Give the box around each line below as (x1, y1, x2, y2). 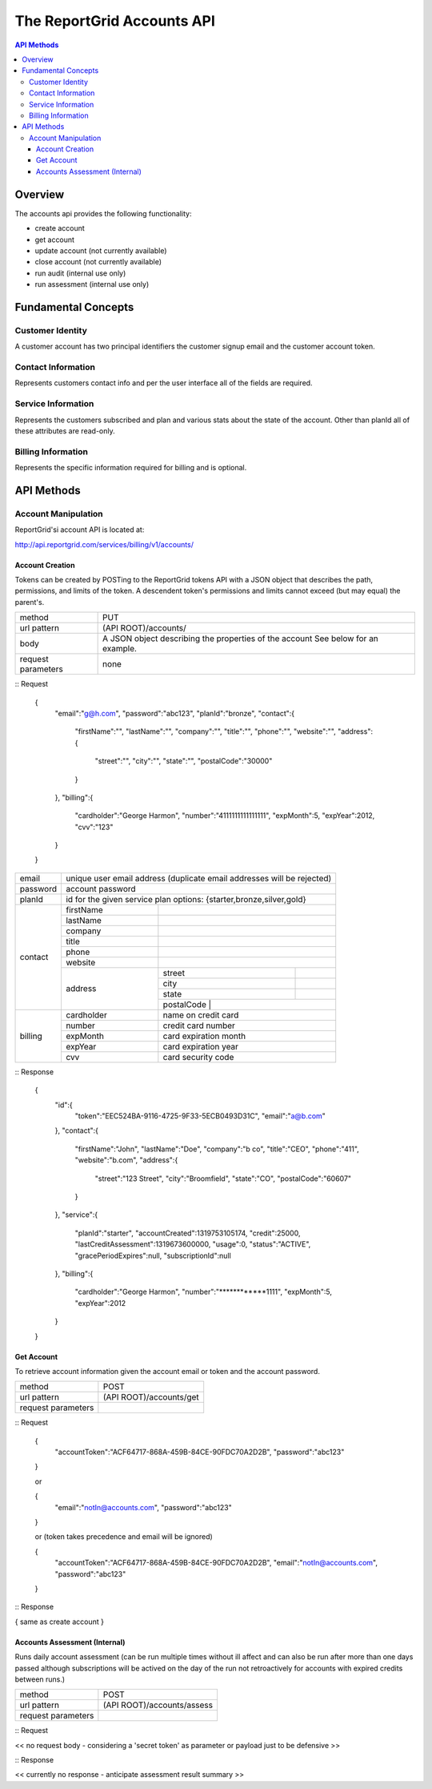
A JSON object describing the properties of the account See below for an (102, 633, 379, 644)
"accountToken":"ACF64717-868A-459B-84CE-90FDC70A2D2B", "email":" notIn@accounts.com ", (54, 1558, 378, 1568)
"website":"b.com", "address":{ (74, 1155, 178, 1165)
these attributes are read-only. (14, 425, 115, 436)
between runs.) (14, 1674, 66, 1684)
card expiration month (162, 1030, 246, 1042)
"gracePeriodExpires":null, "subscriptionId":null (74, 1251, 231, 1260)
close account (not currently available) (34, 257, 162, 267)
